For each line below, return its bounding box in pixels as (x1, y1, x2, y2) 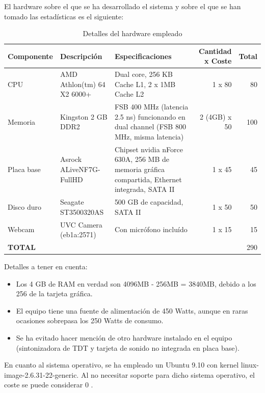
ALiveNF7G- (60, 164, 100, 175)
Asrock (60, 154, 82, 164)
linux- (241, 359, 259, 370)
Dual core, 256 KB (114, 69, 173, 79)
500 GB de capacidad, (114, 196, 183, 207)
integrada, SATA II (114, 184, 175, 194)
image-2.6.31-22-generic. (4, 369, 79, 380)
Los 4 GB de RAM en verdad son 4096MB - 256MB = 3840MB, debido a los (16, 278, 256, 289)
